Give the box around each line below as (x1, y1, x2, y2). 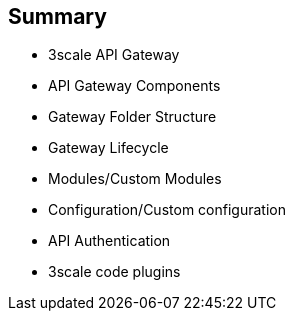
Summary (8, 4, 107, 29)
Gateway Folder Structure (48, 108, 217, 126)
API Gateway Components (48, 77, 221, 95)
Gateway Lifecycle (48, 139, 169, 157)
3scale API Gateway (48, 46, 180, 64)
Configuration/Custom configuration (48, 201, 286, 219)
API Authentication (48, 232, 171, 250)
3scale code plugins (48, 263, 181, 281)
